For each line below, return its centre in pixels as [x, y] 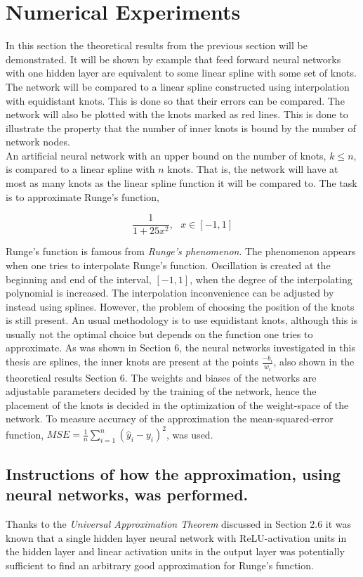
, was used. [190, 434]
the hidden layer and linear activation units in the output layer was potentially [175, 551]
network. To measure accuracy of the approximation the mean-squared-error [170, 419]
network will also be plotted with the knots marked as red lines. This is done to [177, 114]
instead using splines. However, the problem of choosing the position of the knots [180, 306]
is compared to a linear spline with [80, 169]
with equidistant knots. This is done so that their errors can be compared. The [175, 100]
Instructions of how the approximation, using [173, 473]
